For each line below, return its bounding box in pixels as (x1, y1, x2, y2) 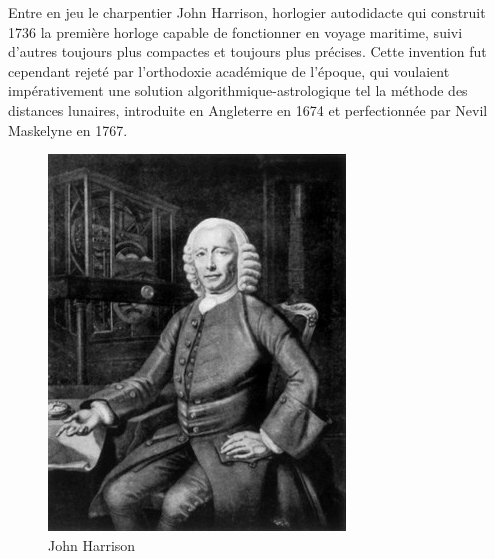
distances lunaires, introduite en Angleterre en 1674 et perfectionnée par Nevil (8, 99, 488, 120)
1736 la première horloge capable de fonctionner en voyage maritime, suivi (8, 21, 463, 42)
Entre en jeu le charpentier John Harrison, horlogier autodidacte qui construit (8, 2, 486, 22)
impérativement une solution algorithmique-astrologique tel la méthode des (8, 80, 468, 101)
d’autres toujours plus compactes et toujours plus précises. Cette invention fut (8, 41, 487, 62)
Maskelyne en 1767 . (8, 119, 128, 140)
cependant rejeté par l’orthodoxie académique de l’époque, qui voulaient (8, 60, 450, 81)
